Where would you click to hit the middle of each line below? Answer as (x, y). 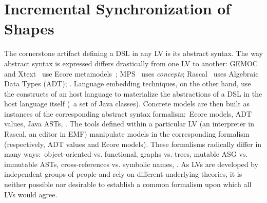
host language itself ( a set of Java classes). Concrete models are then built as (127, 104)
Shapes (29, 29)
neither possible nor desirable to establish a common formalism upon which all (128, 184)
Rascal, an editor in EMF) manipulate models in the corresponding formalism (127, 134)
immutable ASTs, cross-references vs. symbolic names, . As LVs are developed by (131, 164)
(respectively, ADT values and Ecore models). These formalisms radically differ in (133, 144)
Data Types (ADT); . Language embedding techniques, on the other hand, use (128, 84)
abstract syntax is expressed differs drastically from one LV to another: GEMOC (131, 63)
